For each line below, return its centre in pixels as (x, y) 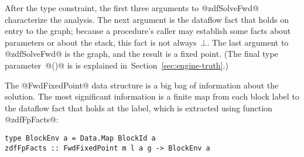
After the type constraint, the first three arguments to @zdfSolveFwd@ (132, 8)
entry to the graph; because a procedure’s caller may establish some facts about (148, 31)
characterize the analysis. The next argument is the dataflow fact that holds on (147, 19)
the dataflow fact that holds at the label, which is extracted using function (139, 107)
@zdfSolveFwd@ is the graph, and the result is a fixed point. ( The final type (141, 54)
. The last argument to (248, 42)
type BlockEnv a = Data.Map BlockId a (80, 138)
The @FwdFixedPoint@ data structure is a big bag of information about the (142, 85)
